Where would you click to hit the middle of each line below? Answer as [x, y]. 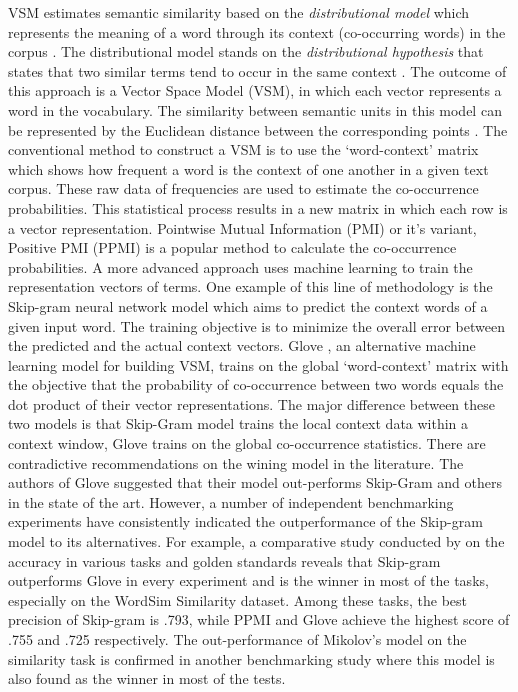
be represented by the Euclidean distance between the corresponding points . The [258, 129]
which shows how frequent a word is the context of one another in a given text [248, 168]
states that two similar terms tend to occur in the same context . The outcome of [257, 70]
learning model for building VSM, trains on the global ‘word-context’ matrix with [258, 364]
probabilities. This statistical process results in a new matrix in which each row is [258, 207]
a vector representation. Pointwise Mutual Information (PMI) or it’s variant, [242, 227]
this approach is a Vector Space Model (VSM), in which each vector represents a [255, 90]
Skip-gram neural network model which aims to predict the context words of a [248, 305]
